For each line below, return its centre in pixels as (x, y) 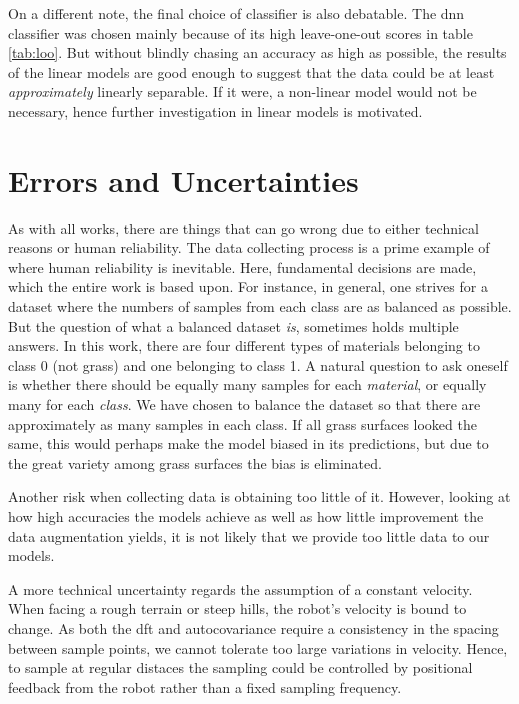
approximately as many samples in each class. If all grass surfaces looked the (242, 423)
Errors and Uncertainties (183, 179)
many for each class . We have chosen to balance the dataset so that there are (244, 404)
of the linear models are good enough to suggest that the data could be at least (251, 71)
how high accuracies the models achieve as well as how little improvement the (246, 516)
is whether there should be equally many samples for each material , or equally (247, 384)
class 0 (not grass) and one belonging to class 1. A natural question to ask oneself (258, 364)
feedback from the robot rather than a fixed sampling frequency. (205, 686)
